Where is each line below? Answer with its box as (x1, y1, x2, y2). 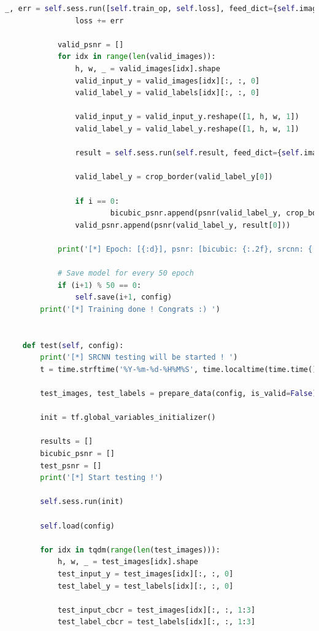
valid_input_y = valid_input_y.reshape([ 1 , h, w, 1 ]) (75, 112, 299, 122)
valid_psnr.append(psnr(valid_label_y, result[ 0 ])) (75, 220, 291, 230)
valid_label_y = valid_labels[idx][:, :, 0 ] (75, 88, 260, 98)
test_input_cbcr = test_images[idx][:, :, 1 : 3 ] (57, 605, 256, 614)
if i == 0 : (75, 196, 120, 206)
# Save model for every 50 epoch (57, 269, 194, 278)
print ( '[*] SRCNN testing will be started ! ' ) (40, 353, 238, 362)
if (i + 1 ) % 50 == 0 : (57, 281, 142, 290)
